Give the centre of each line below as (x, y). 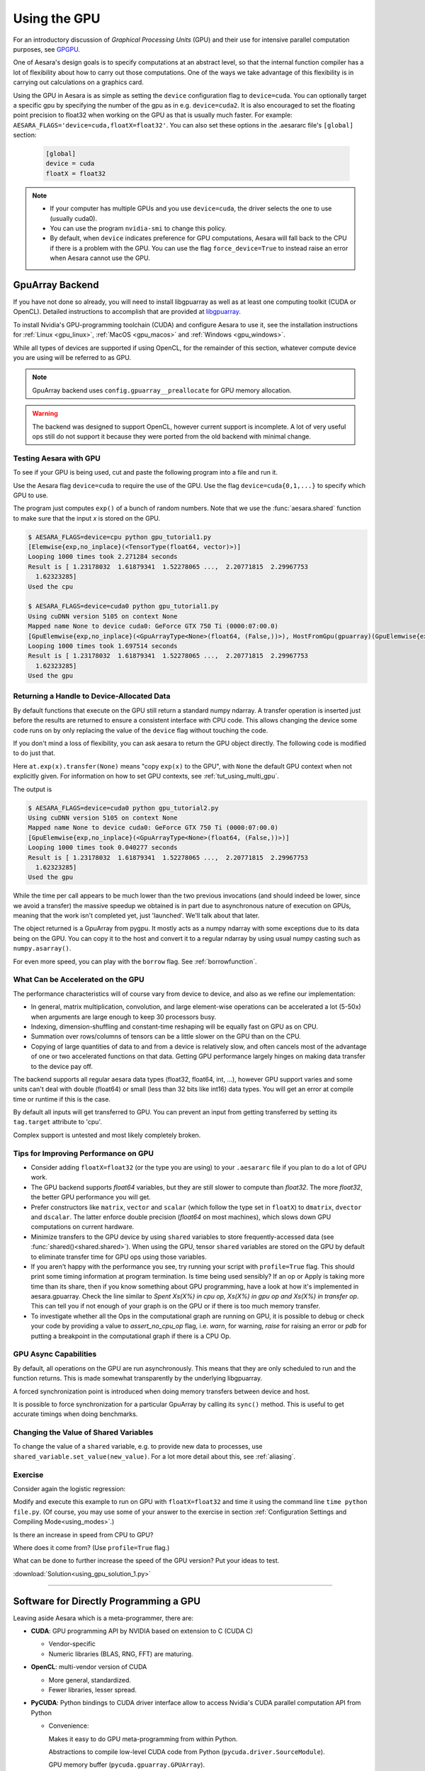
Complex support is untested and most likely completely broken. (107, 1135)
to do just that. (34, 753)
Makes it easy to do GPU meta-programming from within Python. (143, 1738)
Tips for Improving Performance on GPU (83, 1153)
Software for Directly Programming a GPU (107, 1601)
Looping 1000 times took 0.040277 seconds (103, 848)
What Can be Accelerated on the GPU (79, 980)
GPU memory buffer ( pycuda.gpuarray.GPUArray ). (127, 1765)
